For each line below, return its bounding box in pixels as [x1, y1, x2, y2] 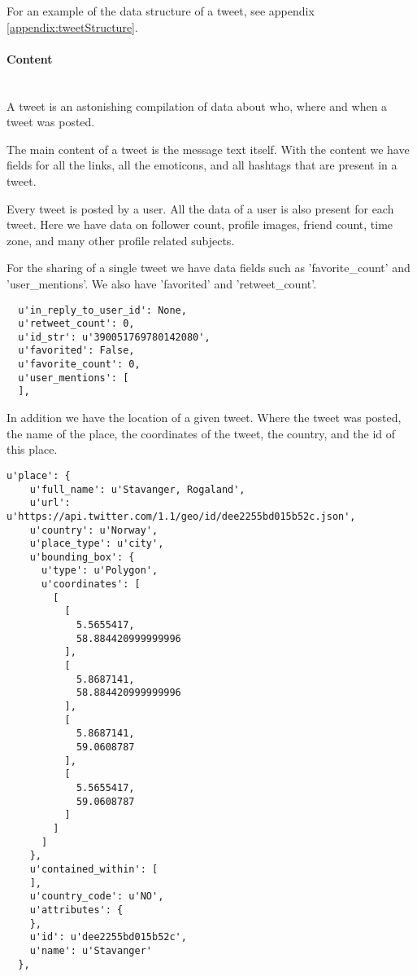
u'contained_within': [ [29, 863, 159, 875]
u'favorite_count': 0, [18, 358, 141, 371]
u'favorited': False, [18, 345, 135, 357]
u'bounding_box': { [29, 551, 135, 563]
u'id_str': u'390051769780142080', [18, 331, 211, 343]
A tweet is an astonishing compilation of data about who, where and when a [7, 97, 388, 114]
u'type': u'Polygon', [41, 565, 159, 577]
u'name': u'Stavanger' [29, 944, 152, 956]
